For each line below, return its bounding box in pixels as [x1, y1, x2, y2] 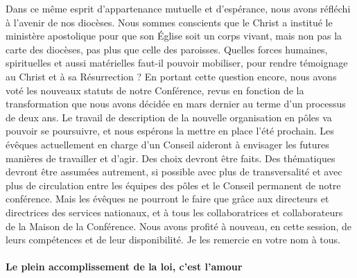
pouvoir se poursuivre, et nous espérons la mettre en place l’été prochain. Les [6, 123, 334, 138]
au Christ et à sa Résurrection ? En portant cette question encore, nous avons [6, 69, 337, 83]
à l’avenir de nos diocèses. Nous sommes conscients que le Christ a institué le [6, 15, 333, 29]
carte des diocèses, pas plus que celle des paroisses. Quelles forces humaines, [6, 42, 328, 56]
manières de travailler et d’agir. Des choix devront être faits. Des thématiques [6, 150, 336, 165]
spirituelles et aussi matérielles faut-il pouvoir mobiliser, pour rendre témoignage [6, 55, 348, 70]
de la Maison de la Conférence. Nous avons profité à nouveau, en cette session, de [6, 218, 352, 233]
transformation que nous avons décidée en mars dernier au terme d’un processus [6, 96, 346, 111]
